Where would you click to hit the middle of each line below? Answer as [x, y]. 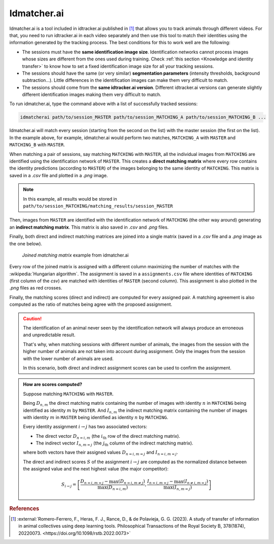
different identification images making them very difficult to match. [92, 94]
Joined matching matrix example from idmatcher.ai [75, 255]
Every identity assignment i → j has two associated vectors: [85, 427]
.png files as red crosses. [36, 288]
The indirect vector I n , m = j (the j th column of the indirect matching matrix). [115, 443]
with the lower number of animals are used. [68, 359]
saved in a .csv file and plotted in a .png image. [59, 175]
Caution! [32, 318]
